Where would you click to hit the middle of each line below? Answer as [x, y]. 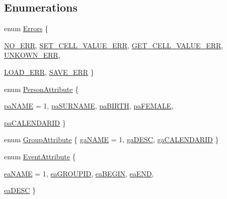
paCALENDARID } [35, 122]
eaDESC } [20, 190]
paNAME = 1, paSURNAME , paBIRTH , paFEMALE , [89, 106]
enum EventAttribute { [40, 156]
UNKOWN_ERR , [32, 55]
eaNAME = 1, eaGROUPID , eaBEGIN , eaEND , [79, 173]
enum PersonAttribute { [42, 89]
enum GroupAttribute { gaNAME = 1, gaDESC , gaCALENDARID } [111, 139]
